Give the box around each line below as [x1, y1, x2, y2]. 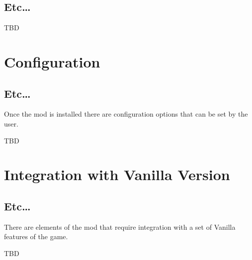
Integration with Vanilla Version [4, 164, 230, 185]
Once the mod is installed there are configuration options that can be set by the [4, 109, 248, 119]
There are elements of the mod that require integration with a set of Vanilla [4, 221, 236, 232]
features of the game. [4, 231, 68, 242]
